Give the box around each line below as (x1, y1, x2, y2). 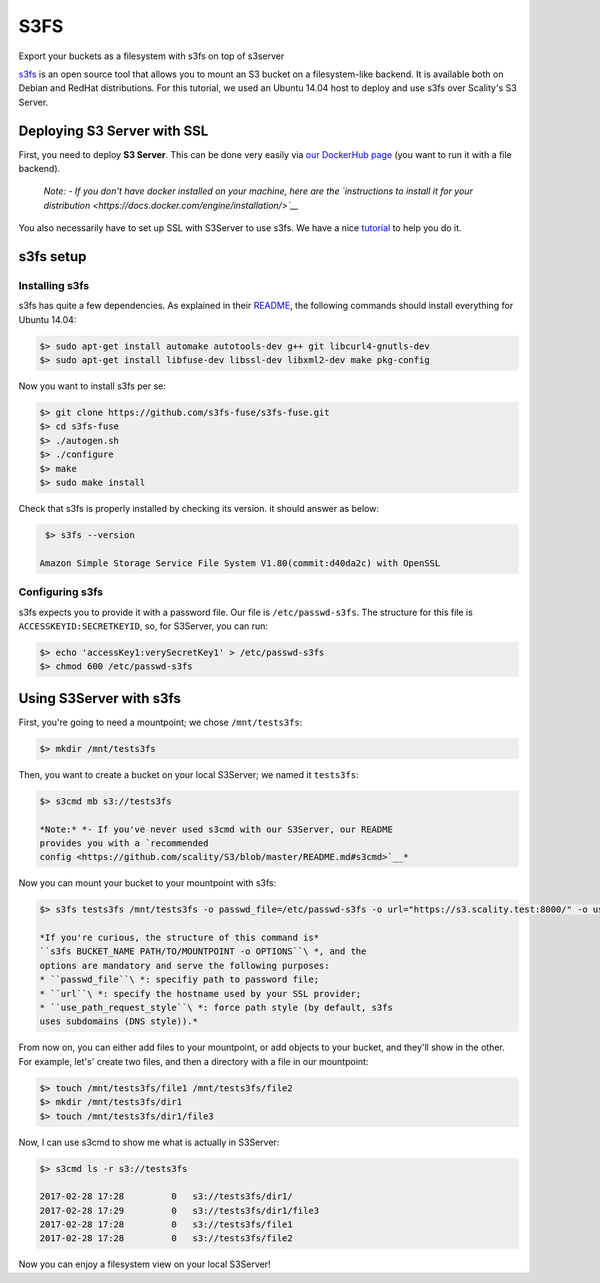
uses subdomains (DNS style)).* (39, 1016, 199, 1027)
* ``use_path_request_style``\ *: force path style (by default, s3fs (39, 1002, 394, 1013)
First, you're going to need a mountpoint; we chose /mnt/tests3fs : (18, 716, 303, 728)
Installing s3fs (18, 278, 90, 292)
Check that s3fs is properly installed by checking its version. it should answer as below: (18, 503, 380, 515)
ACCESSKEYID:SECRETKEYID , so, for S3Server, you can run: (18, 620, 269, 632)
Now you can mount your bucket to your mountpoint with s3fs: (18, 877, 277, 889)
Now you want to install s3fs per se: (18, 380, 167, 392)
